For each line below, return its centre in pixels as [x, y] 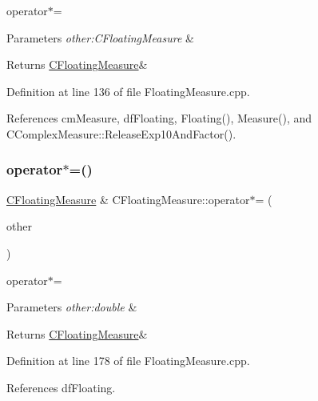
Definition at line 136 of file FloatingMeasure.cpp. [128, 91]
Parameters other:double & [72, 307]
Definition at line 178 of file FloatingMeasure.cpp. [128, 361]
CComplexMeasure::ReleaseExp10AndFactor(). [121, 133]
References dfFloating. [61, 387]
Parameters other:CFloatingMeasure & [100, 37]
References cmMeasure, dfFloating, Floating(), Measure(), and [159, 118]
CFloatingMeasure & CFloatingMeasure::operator [128, 199]
